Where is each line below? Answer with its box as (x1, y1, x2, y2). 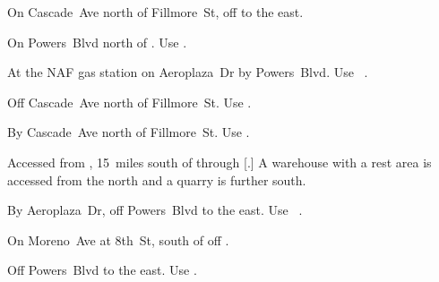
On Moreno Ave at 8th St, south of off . (7, 230, 229, 249)
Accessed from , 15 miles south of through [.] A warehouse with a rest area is (7, 152, 432, 171)
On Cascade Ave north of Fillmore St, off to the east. (7, 3, 304, 21)
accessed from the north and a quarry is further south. (7, 170, 306, 189)
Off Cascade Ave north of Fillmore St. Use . (7, 92, 252, 111)
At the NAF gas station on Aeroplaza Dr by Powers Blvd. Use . (7, 63, 368, 81)
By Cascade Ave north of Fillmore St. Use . (7, 123, 250, 141)
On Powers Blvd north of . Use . (7, 32, 187, 51)
